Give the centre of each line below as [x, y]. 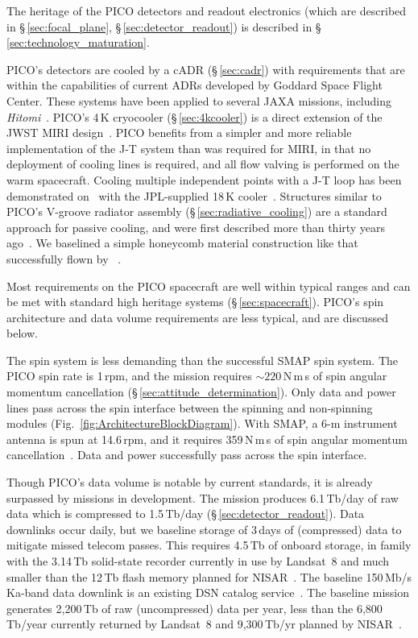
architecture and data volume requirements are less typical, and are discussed [197, 317]
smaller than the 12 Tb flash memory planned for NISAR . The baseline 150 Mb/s [209, 576]
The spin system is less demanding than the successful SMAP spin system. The [203, 360]
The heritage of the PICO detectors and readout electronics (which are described [207, 10]
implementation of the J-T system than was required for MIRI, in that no [189, 148]
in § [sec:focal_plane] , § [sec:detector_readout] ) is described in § [164, 26]
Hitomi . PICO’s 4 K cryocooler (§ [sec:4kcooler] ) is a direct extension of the [195, 116]
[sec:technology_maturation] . [78, 42]
